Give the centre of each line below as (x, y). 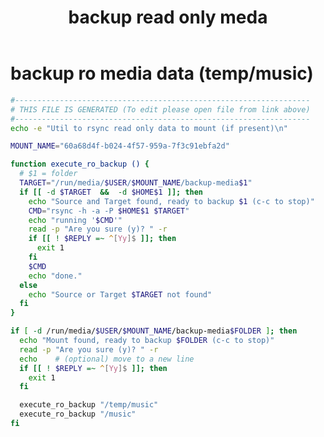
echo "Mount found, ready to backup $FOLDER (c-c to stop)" (147, 341)
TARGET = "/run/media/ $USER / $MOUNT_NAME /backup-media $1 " (136, 183)
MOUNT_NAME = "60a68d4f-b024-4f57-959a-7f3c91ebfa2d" (120, 146)
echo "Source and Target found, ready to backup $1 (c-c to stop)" (171, 201)
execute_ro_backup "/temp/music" (89, 405)
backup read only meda (168, 17)
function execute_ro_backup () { (80, 164)
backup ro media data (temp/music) (162, 73)
